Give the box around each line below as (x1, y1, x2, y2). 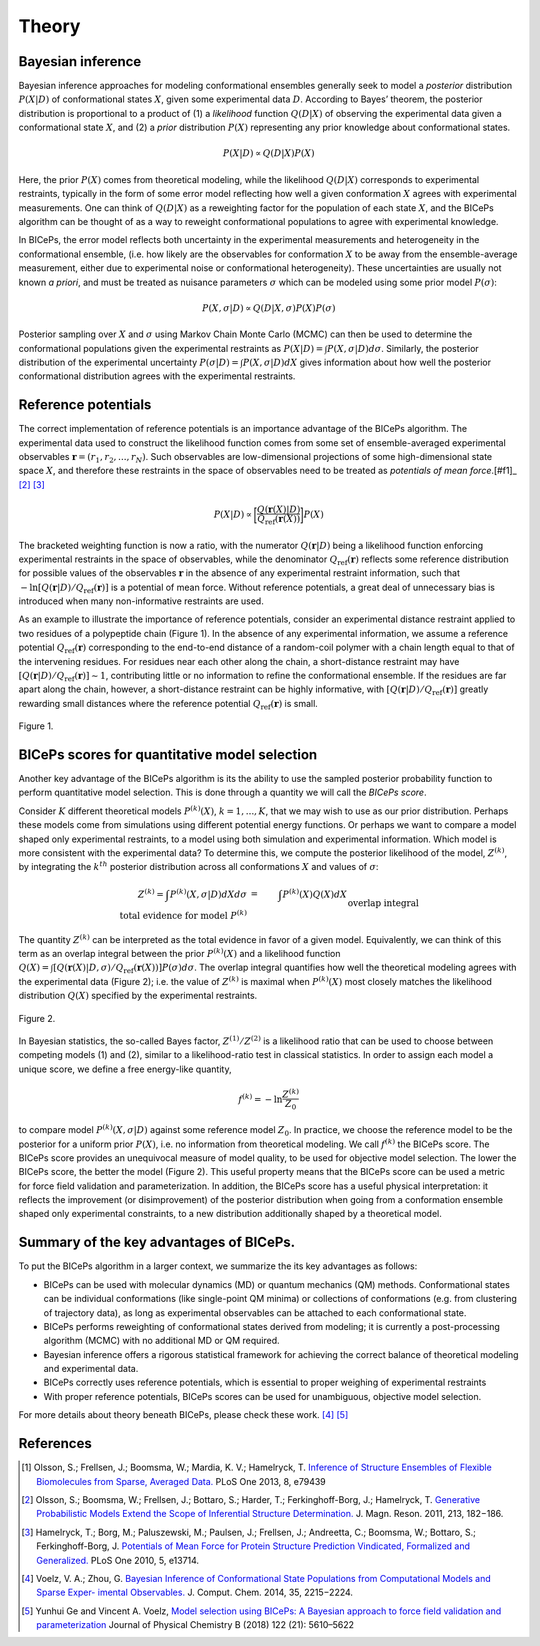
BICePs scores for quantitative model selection (18, 746, 318, 763)
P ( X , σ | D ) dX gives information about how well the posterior (242, 356, 492, 368)
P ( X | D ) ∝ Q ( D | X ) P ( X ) (222, 148, 315, 159)
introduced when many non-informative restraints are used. (18, 595, 264, 607)
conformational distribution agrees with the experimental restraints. (18, 370, 296, 382)
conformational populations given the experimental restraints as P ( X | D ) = (18, 342, 324, 354)
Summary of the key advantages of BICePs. (18, 1234, 296, 1251)
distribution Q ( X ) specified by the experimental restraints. (18, 990, 258, 1002)
